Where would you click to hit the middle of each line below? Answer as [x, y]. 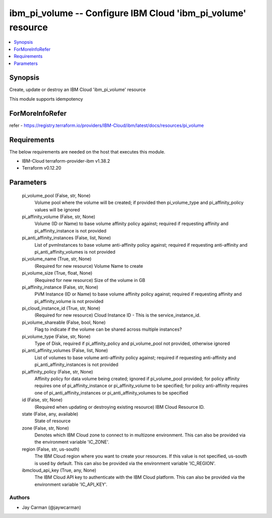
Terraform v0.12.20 [42, 168]
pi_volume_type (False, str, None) [56, 336]
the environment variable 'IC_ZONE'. [72, 442]
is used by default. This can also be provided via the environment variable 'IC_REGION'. [125, 463]
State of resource [53, 421]
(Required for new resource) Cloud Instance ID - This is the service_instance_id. [118, 315]
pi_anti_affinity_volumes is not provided [75, 252]
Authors [20, 497]
